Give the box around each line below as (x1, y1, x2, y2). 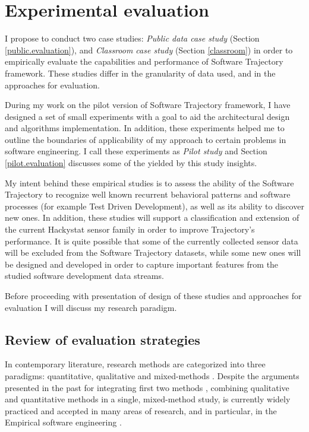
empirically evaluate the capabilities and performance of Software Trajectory (5, 55, 283, 68)
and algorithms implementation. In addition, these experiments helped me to (5, 122, 285, 134)
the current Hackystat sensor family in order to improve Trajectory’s (5, 223, 255, 236)
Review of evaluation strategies (5, 330, 200, 348)
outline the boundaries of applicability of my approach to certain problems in (5, 133, 286, 145)
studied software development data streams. (5, 269, 164, 282)
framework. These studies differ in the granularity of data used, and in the (5, 66, 276, 79)
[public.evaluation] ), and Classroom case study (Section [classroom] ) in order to (5, 43, 293, 56)
